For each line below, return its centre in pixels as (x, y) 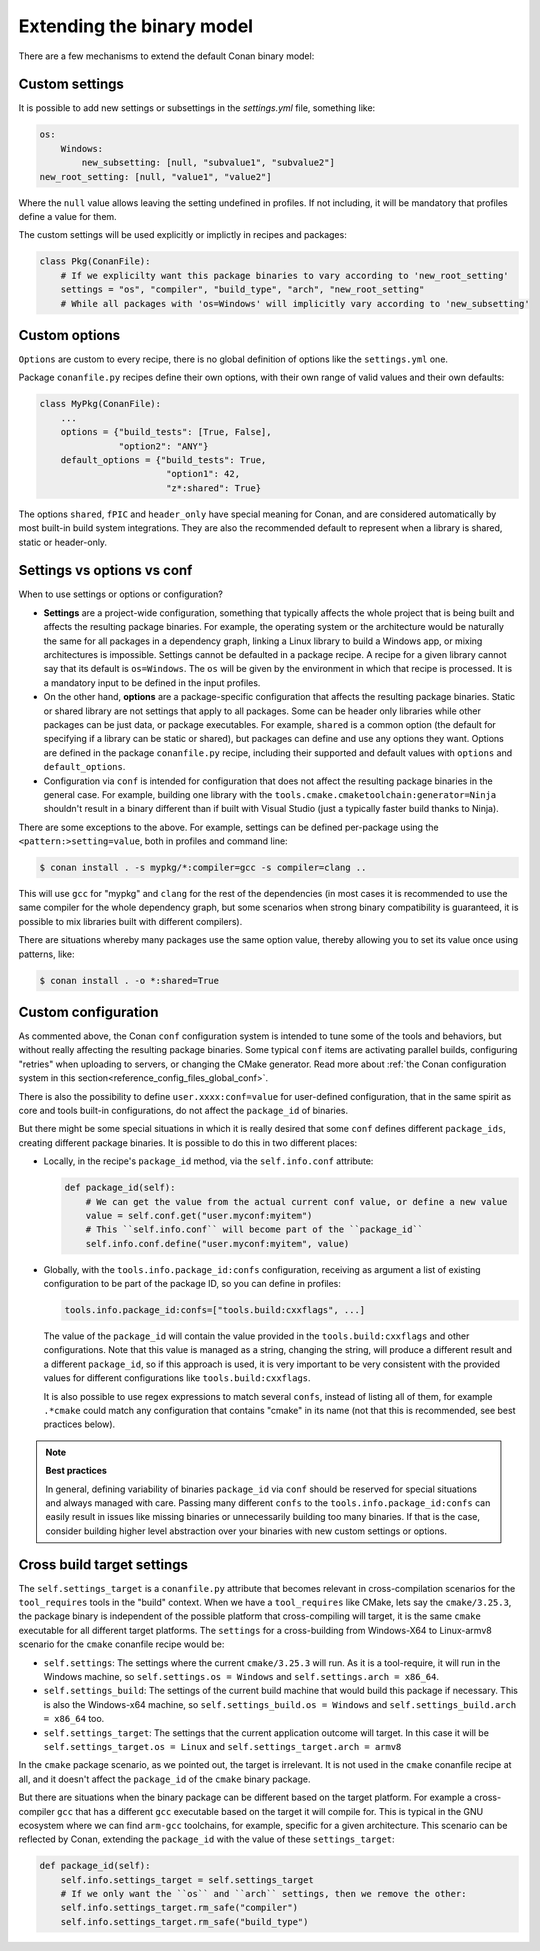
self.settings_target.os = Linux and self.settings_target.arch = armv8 (222, 1746)
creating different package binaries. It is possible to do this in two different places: (188, 1142)
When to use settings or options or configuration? (121, 594)
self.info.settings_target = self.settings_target (187, 1879)
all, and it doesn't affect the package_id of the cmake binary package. (164, 1779)
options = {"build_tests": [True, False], (166, 432)
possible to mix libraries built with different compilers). (130, 921)
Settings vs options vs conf (105, 570)
